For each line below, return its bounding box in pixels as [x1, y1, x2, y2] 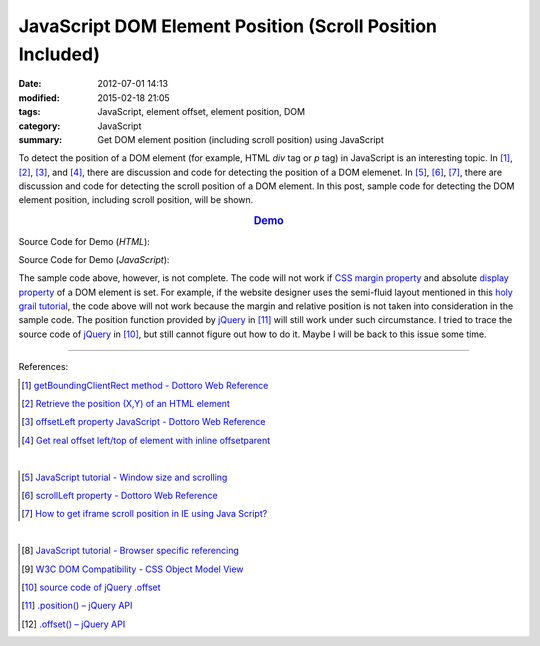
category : [18, 120, 61, 132]
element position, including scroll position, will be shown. [18, 194, 254, 206]
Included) [18, 43, 100, 65]
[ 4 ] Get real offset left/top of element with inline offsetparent [21, 434, 271, 446]
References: [18, 361, 69, 373]
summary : [18, 133, 63, 145]
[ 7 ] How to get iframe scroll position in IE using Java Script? [21, 508, 268, 520]
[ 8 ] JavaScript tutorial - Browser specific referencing [21, 545, 239, 557]
